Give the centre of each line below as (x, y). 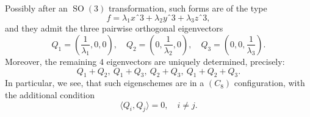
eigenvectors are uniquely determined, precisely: (196, 61)
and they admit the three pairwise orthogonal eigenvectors (114, 28)
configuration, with (269, 83)
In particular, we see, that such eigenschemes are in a (105, 83)
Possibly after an (36, 8)
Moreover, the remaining (51, 61)
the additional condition (50, 94)
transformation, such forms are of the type (188, 8)
